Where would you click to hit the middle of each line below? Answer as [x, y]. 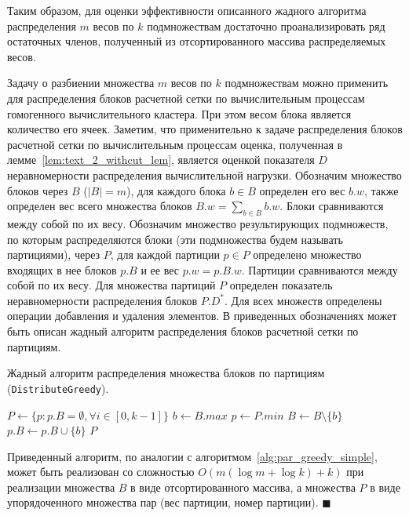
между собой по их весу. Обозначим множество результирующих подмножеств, [198, 223]
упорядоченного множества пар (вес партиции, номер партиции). [163, 502]
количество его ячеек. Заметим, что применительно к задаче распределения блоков [205, 129]
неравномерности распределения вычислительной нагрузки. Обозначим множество [204, 174]
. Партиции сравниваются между [320, 269]
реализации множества [61, 487]
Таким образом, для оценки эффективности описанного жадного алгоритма [187, 10]
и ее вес [160, 269]
